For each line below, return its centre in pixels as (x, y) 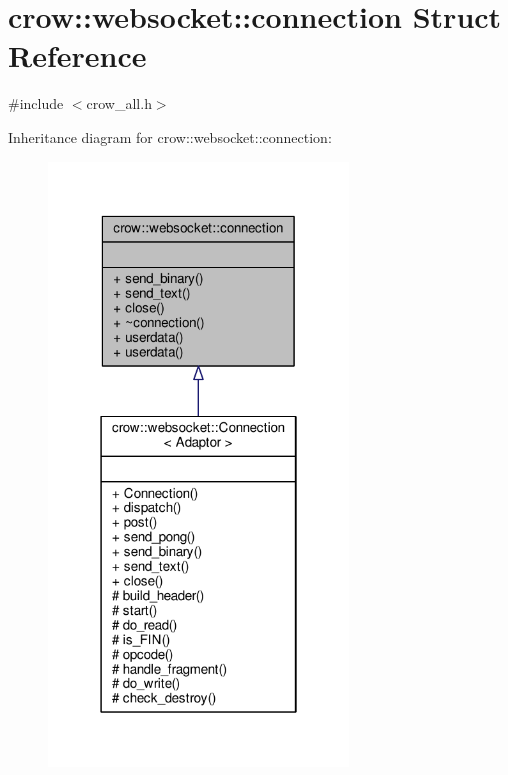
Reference (77, 55)
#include (36, 103)
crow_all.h (119, 103)
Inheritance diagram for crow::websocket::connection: (170, 136)
